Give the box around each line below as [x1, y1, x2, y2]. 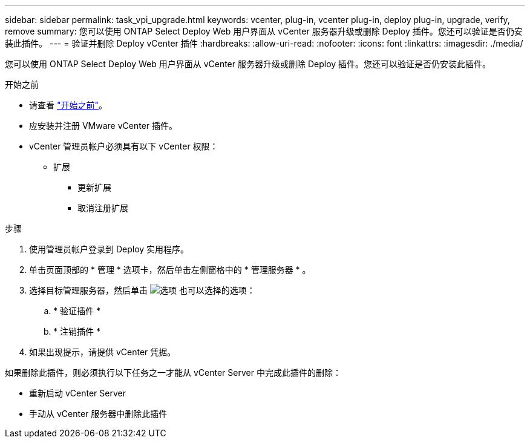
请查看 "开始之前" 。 [29, 100, 107, 110]
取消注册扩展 [77, 203, 128, 213]
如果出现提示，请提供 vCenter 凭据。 [29, 347, 176, 357]
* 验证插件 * [53, 306, 100, 316]
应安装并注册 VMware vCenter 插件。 [29, 120, 178, 131]
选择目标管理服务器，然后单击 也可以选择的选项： [29, 285, 255, 295]
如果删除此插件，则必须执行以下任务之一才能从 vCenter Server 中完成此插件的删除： [5, 367, 341, 378]
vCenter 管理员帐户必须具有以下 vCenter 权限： [29, 141, 218, 151]
